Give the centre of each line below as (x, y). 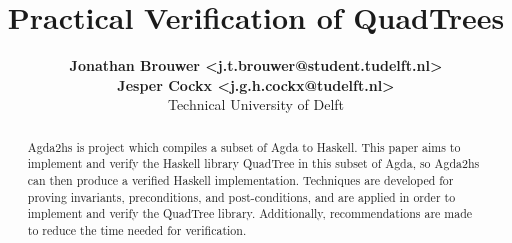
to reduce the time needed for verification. (137, 229)
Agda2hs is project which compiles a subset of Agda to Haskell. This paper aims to (244, 146)
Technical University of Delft (256, 104)
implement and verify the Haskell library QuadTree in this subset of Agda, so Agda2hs (253, 163)
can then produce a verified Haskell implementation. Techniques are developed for (240, 180)
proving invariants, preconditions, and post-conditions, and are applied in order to (241, 196)
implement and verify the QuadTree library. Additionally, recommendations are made (250, 213)
